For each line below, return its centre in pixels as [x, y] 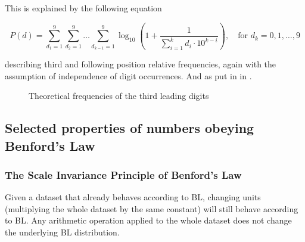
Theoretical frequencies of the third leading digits [119, 96]
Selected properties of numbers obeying [130, 128]
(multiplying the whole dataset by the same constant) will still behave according [152, 208]
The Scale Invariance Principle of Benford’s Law [123, 175]
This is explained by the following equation [83, 8]
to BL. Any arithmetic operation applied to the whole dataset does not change [148, 220]
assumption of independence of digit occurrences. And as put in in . [128, 75]
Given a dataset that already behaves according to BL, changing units [133, 197]
